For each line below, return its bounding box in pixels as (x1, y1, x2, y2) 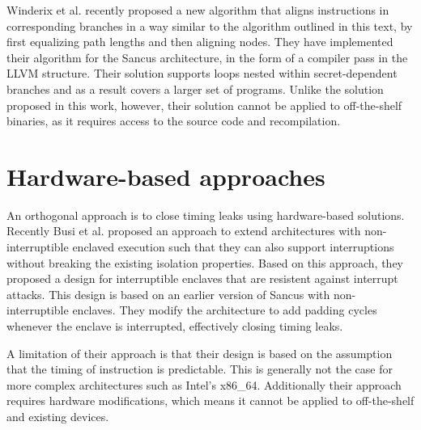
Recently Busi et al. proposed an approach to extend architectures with (6, 222, 361, 239)
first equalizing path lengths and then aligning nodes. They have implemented (6, 33, 393, 50)
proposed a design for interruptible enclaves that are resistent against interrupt (6, 270, 398, 287)
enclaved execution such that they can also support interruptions (72, 238, 394, 255)
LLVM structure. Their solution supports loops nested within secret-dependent (6, 65, 398, 82)
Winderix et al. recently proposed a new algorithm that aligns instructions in (6, 2, 389, 18)
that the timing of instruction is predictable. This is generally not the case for (6, 360, 393, 377)
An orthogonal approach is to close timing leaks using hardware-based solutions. (6, 206, 405, 223)
